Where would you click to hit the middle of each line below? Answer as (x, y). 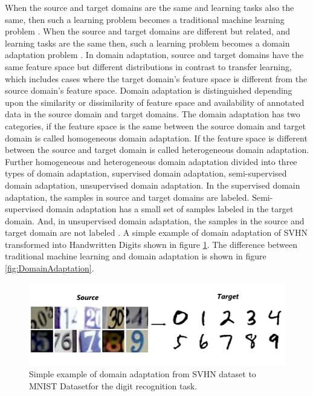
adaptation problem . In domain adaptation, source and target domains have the (154, 55)
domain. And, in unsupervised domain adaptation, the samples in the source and (155, 220)
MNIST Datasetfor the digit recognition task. (113, 385)
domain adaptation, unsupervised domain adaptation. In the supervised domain (153, 185)
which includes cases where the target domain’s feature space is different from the (156, 78)
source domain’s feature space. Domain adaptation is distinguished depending (149, 90)
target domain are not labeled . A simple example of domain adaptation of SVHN (156, 232)
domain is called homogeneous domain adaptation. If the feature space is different (156, 138)
